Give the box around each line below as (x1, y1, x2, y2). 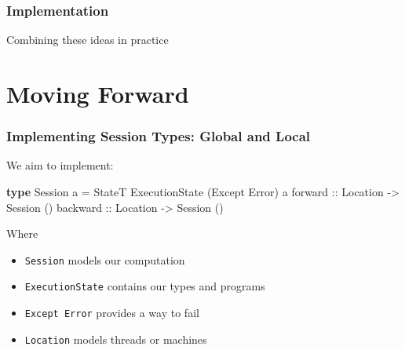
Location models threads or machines (24, 330, 207, 347)
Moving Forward (6, 78, 189, 109)
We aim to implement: (6, 157, 114, 173)
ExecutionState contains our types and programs (24, 278, 265, 294)
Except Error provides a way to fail (24, 304, 199, 321)
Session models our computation (24, 251, 185, 268)
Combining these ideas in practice (6, 31, 169, 48)
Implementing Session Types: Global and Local (6, 126, 311, 146)
